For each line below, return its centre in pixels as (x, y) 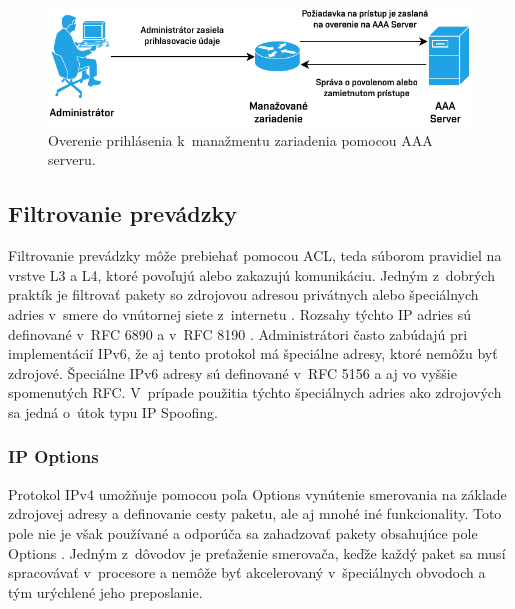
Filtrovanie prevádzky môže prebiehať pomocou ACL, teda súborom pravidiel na (255, 255)
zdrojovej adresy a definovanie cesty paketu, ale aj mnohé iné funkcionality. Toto (255, 513)
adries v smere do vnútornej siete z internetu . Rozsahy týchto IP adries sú (240, 313)
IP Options (53, 456)
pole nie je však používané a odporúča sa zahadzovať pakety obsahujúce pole (243, 532)
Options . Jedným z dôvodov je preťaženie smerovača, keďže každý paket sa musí (257, 552)
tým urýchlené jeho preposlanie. (105, 591)
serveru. (72, 159)
